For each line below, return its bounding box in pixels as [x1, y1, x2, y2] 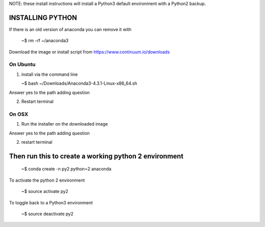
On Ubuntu [9, 61, 36, 68]
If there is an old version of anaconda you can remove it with [9, 26, 132, 32]
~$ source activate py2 [21, 189, 69, 195]
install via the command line [21, 71, 78, 77]
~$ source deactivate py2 [21, 211, 74, 217]
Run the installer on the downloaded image [21, 121, 108, 127]
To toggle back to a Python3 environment [9, 199, 93, 205]
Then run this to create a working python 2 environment [9, 152, 184, 160]
